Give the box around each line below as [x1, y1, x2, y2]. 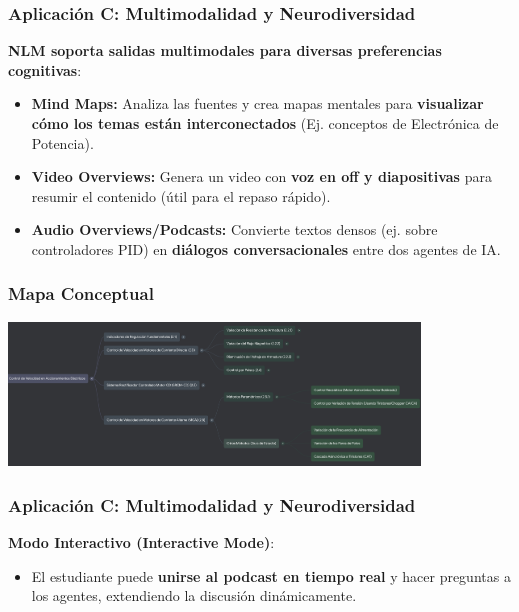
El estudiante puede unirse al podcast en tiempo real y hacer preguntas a [31, 565, 511, 586]
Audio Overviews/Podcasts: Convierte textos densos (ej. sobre [31, 219, 438, 240]
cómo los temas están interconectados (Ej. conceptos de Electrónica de [31, 113, 499, 133]
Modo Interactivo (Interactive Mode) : [8, 532, 275, 553]
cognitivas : [8, 59, 82, 80]
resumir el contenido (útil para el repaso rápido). [31, 185, 331, 206]
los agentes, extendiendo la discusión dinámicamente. [31, 585, 357, 606]
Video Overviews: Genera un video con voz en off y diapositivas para [31, 166, 492, 187]
